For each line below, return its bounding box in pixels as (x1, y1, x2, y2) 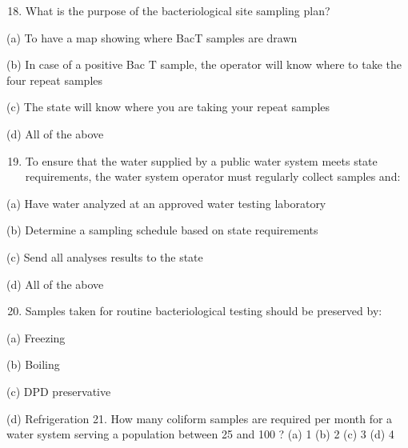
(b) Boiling (6, 356, 60, 373)
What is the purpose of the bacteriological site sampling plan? (25, 2, 330, 18)
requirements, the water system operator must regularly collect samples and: (25, 168, 401, 185)
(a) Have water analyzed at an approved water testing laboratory (6, 194, 326, 211)
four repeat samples (6, 71, 103, 88)
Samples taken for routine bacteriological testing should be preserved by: (25, 302, 382, 319)
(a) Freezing (6, 329, 66, 346)
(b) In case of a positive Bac (6, 56, 145, 73)
